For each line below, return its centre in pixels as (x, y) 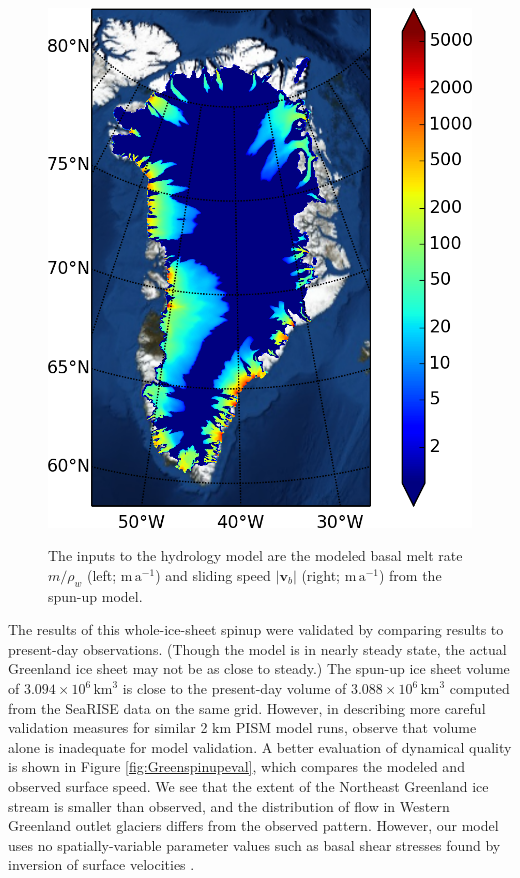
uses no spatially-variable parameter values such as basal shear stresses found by (254, 844)
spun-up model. (95, 595)
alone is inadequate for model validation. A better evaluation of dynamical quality (260, 746)
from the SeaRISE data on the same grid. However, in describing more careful (247, 707)
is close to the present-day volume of (234, 688)
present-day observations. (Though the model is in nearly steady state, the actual (257, 648)
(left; (102, 574)
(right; (320, 574)
